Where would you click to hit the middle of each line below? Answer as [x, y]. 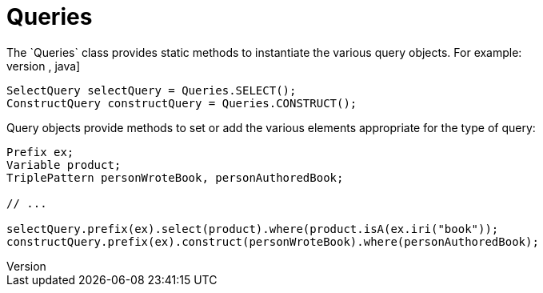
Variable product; [64, 165]
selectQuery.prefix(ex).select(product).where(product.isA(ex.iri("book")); [253, 229]
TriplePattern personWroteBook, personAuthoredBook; [175, 177]
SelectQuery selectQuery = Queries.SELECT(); [152, 90]
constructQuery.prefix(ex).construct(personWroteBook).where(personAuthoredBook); [273, 241]
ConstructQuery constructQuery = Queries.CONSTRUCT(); [182, 103]
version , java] [44, 66]
